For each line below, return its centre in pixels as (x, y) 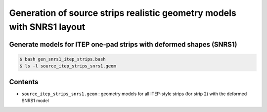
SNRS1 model (35, 101)
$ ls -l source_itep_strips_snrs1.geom (68, 66)
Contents (24, 82)
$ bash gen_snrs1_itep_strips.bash (63, 59)
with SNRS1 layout (47, 27)
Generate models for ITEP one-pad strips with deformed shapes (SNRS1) (123, 44)
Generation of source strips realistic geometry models (123, 13)
